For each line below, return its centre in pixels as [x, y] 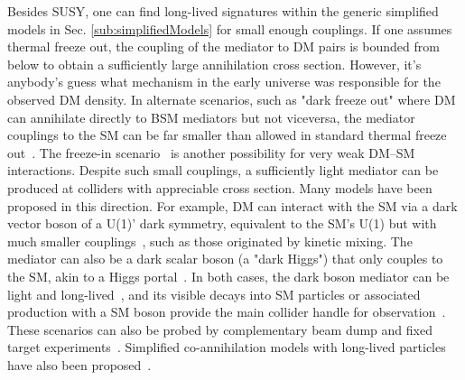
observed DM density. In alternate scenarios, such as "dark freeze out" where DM [232, 99]
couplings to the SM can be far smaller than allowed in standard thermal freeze [227, 135]
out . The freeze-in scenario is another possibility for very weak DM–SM [211, 152]
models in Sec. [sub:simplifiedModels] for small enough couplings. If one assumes [230, 28]
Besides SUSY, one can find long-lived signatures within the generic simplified [223, 11]
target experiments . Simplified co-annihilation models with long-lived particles [227, 347]
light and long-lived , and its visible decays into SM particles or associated [214, 294]
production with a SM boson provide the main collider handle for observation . [227, 312]
